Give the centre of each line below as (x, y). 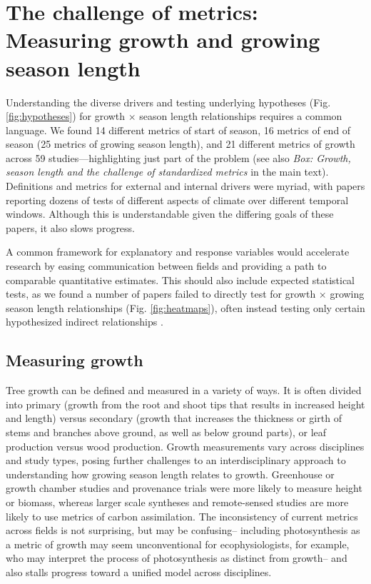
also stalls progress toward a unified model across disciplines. (139, 572)
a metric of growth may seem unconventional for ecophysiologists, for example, (178, 544)
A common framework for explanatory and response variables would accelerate (178, 252)
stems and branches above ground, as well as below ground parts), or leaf (166, 432)
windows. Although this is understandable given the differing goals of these (170, 214)
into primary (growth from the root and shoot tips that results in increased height (185, 404)
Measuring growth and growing (163, 40)
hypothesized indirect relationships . (85, 322)
